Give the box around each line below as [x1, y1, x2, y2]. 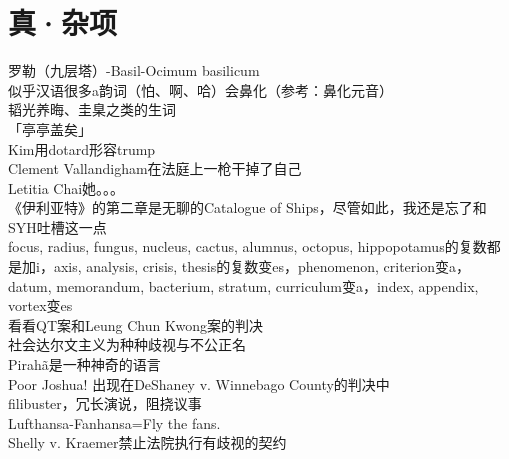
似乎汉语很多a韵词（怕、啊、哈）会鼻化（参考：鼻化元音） [8, 79, 393, 100]
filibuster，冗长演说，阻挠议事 [8, 393, 202, 414]
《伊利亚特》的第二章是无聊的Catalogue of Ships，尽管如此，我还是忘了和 [8, 197, 487, 218]
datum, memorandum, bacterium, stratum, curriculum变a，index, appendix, [8, 275, 479, 296]
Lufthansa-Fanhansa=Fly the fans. [8, 412, 221, 433]
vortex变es [8, 295, 73, 316]
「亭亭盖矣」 [8, 118, 92, 139]
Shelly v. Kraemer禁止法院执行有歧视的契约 [8, 432, 287, 453]
